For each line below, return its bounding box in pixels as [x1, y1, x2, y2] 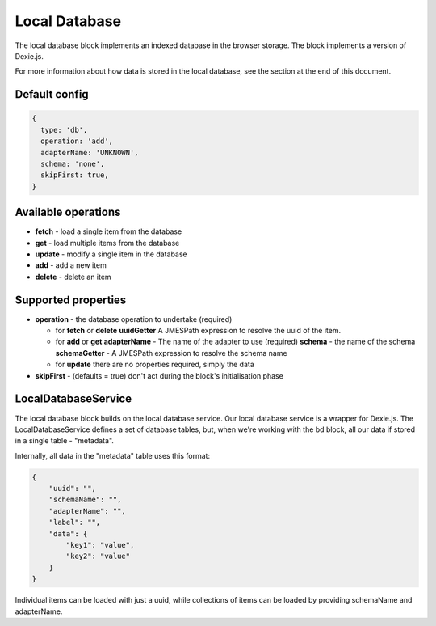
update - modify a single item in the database [35, 249, 187, 259]
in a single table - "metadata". [15, 436, 115, 446]
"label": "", [48, 518, 101, 527]
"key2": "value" [65, 552, 131, 561]
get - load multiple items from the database [35, 238, 180, 247]
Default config [15, 87, 89, 101]
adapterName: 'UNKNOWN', [40, 148, 139, 157]
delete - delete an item [35, 272, 112, 281]
